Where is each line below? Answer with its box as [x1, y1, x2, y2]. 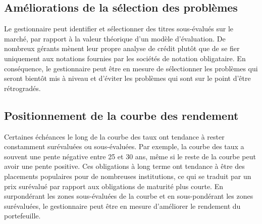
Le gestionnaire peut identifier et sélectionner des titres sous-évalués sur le [4, 23, 234, 34]
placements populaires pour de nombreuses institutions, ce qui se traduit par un [4, 170, 251, 181]
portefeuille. [4, 210, 41, 221]
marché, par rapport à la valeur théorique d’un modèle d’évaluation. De [4, 33, 226, 43]
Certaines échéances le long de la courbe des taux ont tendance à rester [4, 131, 225, 142]
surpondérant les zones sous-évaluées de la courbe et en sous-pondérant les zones [4, 191, 253, 201]
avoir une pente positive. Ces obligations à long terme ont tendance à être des [4, 161, 245, 171]
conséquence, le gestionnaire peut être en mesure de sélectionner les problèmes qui [4, 63, 258, 73]
